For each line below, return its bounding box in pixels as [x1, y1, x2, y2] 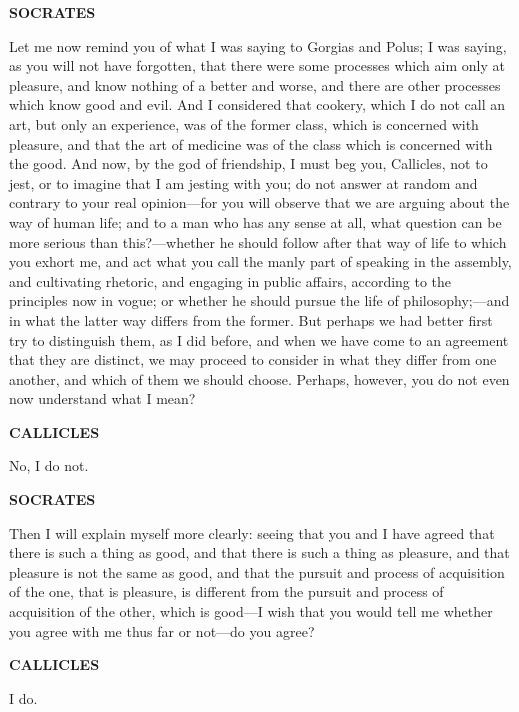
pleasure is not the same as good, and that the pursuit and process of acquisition [9, 561, 505, 582]
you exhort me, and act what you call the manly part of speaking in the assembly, [9, 251, 512, 272]
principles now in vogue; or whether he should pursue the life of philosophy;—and [9, 290, 510, 311]
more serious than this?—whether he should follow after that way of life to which [9, 231, 507, 252]
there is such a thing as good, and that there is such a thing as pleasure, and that [9, 542, 510, 563]
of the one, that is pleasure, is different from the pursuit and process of [9, 581, 444, 602]
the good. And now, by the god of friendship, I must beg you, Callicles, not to [9, 153, 488, 174]
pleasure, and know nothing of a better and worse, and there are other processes [9, 74, 501, 95]
